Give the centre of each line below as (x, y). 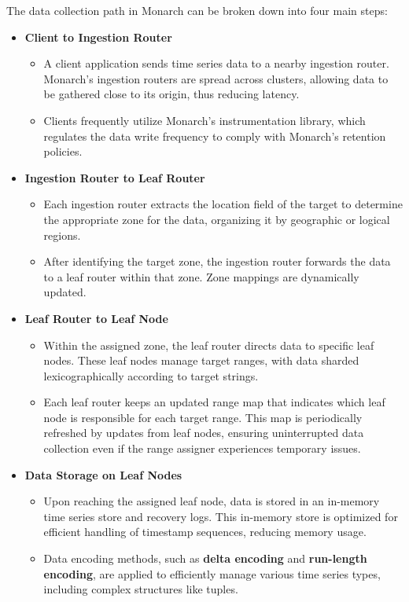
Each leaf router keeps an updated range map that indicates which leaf (214, 402)
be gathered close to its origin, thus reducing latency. (171, 94)
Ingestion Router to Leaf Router (115, 177)
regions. (62, 235)
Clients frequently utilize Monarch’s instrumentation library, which (204, 120)
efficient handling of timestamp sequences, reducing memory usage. (205, 532)
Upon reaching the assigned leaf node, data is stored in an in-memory (212, 501)
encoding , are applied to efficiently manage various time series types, (212, 573)
